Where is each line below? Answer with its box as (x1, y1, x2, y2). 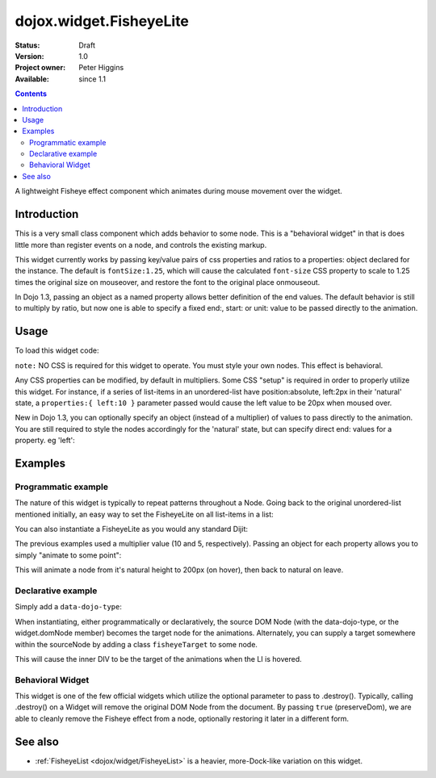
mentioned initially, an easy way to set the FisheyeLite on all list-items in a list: (15, 509, 274, 519)
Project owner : (15, 63, 66, 73)
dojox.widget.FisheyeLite (15, 12, 190, 30)
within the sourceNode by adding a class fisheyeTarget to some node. (15, 639, 258, 649)
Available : (15, 73, 50, 84)
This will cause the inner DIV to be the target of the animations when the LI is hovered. (15, 654, 302, 663)
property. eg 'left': (15, 436, 76, 445)
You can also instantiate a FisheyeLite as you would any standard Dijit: (15, 525, 248, 534)
